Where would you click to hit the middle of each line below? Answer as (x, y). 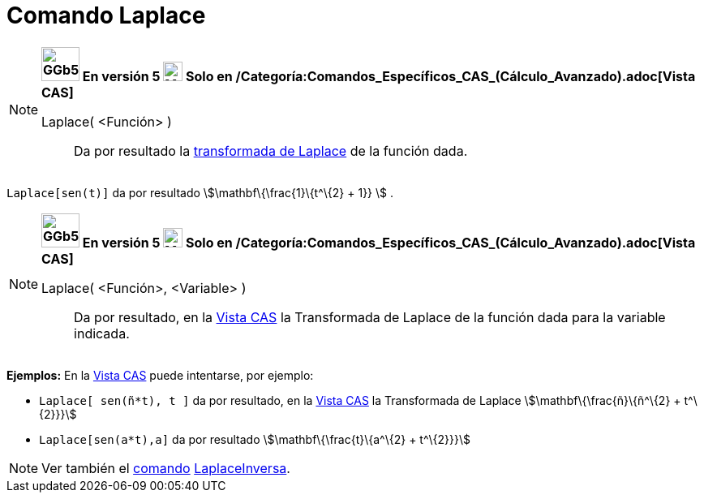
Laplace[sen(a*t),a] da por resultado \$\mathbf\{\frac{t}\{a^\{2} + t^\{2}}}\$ (255, 439)
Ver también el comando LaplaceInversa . (166, 468)
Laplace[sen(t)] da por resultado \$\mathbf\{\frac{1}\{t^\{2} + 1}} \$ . (200, 192)
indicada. (102, 333)
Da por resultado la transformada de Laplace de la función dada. (271, 151)
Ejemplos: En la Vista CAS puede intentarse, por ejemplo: (160, 375)
